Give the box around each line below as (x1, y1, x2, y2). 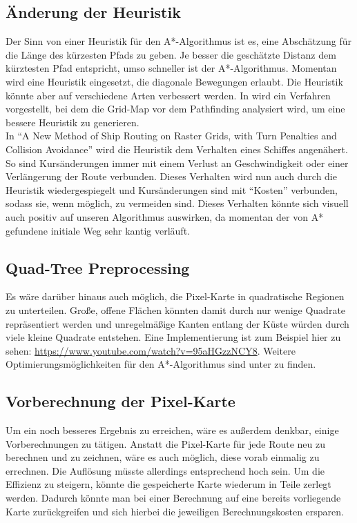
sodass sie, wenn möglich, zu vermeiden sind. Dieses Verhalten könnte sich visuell (6, 196, 349, 210)
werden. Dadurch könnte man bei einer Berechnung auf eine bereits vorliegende (6, 491, 341, 505)
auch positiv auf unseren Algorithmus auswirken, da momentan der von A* (6, 209, 324, 224)
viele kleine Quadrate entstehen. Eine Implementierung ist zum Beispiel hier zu (6, 330, 341, 344)
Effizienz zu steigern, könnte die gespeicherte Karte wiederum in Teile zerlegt (6, 477, 331, 491)
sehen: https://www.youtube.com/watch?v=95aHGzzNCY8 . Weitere (6, 343, 296, 357)
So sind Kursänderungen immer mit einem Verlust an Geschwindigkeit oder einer (6, 155, 349, 170)
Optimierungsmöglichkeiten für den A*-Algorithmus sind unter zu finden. (6, 357, 316, 371)
